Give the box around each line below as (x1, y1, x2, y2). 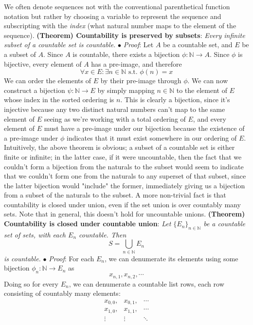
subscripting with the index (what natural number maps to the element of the (4, 20, 236, 31)
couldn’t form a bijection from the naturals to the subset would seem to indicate (4, 161, 244, 171)
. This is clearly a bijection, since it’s (120, 94, 230, 105)
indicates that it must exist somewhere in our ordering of (66, 132, 237, 143)
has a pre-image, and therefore (91, 58, 182, 69)
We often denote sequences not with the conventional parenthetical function (4, 1, 230, 11)
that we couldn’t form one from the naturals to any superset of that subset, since (4, 171, 246, 181)
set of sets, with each (4, 229, 66, 239)
